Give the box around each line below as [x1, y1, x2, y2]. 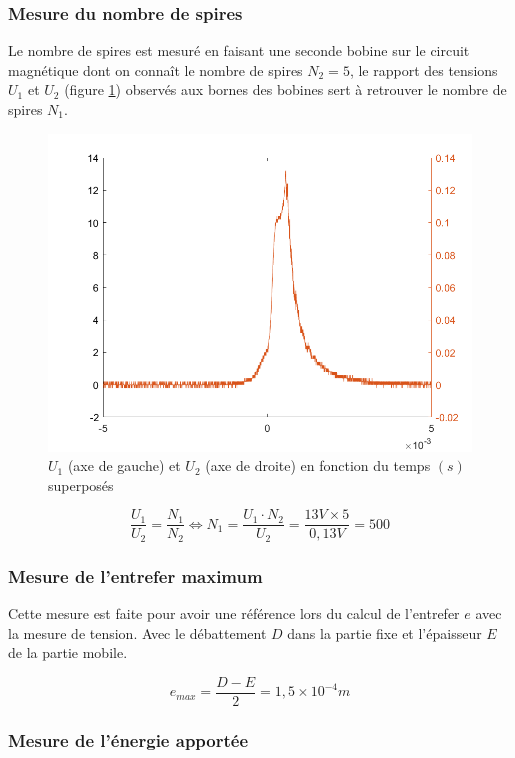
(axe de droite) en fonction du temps [205, 455, 431, 476]
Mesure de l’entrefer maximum [8, 563, 263, 588]
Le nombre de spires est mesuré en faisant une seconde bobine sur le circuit [8, 40, 470, 61]
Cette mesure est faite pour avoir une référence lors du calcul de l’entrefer [8, 603, 460, 624]
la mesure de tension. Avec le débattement [8, 622, 267, 643]
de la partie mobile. [8, 642, 128, 663]
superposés [48, 474, 114, 495]
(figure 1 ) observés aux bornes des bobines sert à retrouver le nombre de [64, 79, 507, 100]
